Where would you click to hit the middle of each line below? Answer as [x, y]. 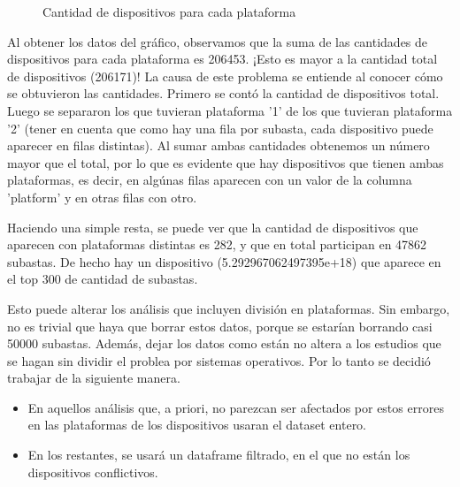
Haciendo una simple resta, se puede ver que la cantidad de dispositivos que [213, 227]
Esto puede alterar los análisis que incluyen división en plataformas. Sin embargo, [229, 308]
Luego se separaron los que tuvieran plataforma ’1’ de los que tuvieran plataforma [230, 110]
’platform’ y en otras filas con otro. [102, 197]
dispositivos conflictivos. [93, 472]
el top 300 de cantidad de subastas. [103, 279]
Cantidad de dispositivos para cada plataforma [169, 11]
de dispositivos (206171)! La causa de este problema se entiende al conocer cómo [225, 76]
